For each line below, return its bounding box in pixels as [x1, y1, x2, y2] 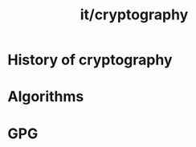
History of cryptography [7, 51, 174, 69]
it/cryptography [80, 6, 189, 24]
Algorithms [7, 88, 84, 106]
